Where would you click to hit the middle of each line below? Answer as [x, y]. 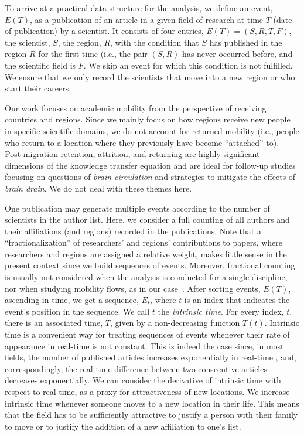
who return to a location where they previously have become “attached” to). [142, 142]
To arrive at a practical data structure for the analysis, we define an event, [139, 8]
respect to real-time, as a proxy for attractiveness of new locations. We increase [147, 391]
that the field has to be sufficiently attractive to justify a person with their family [151, 415]
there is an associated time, [54, 323]
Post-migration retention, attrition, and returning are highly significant [132, 154]
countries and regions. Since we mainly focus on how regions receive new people [148, 119]
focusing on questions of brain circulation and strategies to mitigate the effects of [150, 177]
